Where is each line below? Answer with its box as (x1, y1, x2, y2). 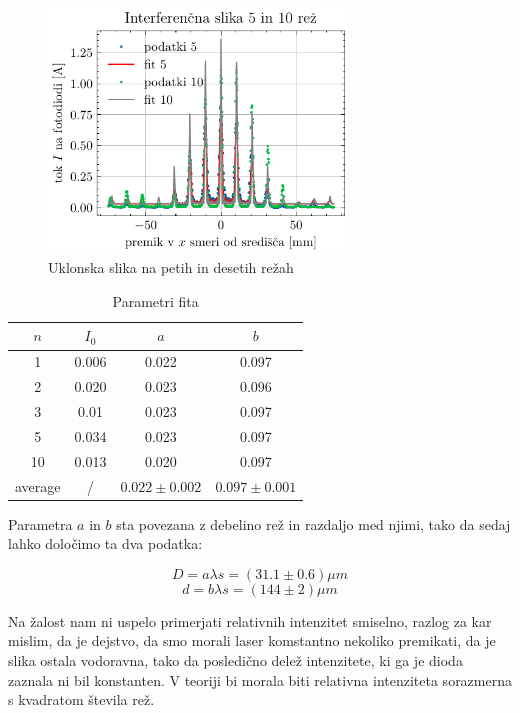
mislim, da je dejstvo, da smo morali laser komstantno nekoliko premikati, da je (8, 630, 496, 651)
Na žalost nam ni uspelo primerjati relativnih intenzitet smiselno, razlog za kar (8, 610, 492, 631)
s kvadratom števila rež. (8, 689, 155, 710)
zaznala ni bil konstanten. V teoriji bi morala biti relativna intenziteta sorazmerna (8, 669, 512, 690)
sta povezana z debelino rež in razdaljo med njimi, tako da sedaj (116, 513, 511, 534)
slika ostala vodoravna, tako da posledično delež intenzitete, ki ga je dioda (8, 649, 463, 670)
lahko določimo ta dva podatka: (8, 533, 203, 554)
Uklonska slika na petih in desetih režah (48, 257, 294, 278)
